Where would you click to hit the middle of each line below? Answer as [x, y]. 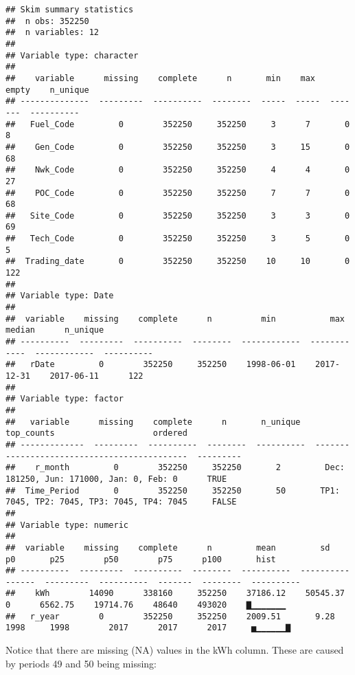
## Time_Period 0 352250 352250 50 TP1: [173, 490]
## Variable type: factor [65, 399]
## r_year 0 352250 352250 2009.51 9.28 [170, 616]
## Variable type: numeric [67, 525]
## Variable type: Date [60, 296]
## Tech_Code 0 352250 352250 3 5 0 [178, 239]
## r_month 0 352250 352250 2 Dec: [175, 468]
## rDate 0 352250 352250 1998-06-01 [151, 365]
